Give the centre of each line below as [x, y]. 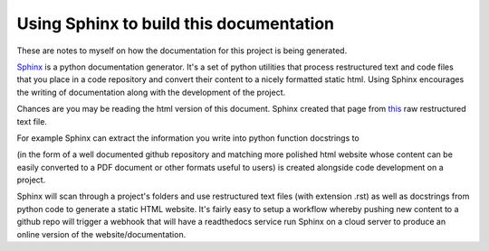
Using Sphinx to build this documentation [176, 23]
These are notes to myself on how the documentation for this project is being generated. [182, 51]
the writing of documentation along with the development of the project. [151, 92]
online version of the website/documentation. [101, 234]
